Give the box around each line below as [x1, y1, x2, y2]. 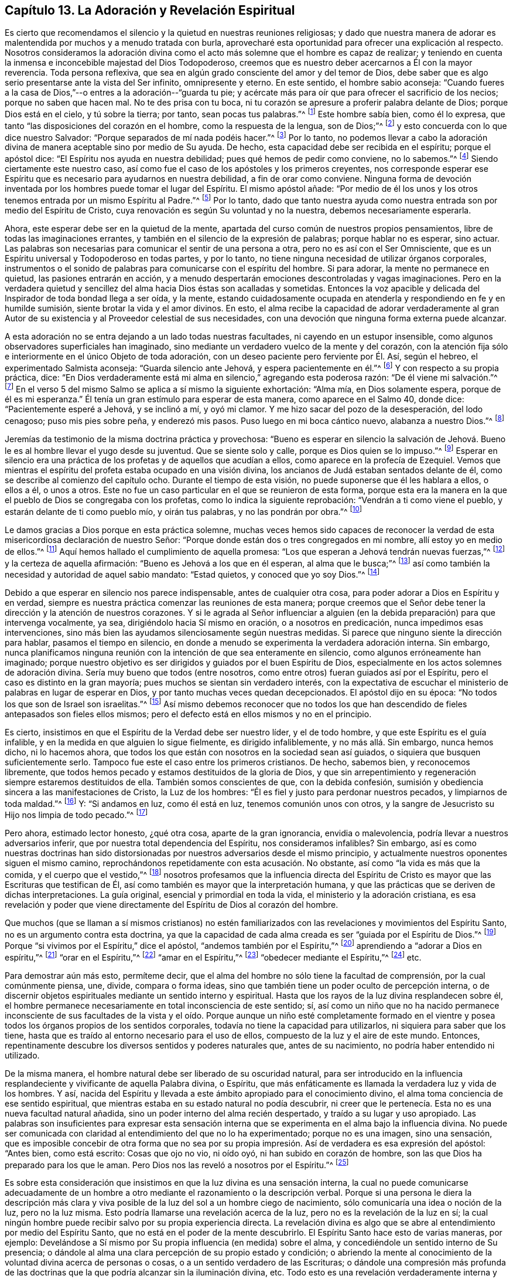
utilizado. [5, 1050, 40, 1060]
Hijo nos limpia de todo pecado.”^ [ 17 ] [5, 808, 148, 820]
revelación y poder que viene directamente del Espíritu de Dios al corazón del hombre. [5, 899, 338, 910]
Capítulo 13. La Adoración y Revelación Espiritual [5, 3, 295, 18]
